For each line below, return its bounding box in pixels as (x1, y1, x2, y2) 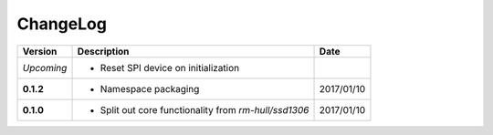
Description (77, 45, 130, 57)
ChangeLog (16, 14, 107, 34)
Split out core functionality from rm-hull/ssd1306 (100, 103, 309, 116)
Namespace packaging (100, 82, 200, 95)
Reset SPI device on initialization (100, 61, 240, 74)
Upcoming (22, 61, 68, 74)
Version (22, 45, 58, 57)
